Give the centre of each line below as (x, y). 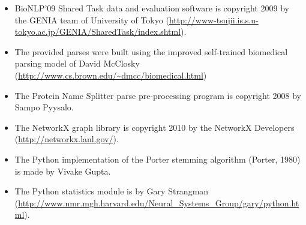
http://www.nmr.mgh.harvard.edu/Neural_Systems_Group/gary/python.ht (159, 202)
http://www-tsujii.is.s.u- (214, 19)
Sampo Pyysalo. (44, 107)
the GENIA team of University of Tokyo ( (92, 19)
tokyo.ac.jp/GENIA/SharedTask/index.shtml (98, 31)
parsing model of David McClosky (77, 63)
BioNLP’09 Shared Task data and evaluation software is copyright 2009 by (152, 8)
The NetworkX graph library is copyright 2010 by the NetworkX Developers (154, 127)
